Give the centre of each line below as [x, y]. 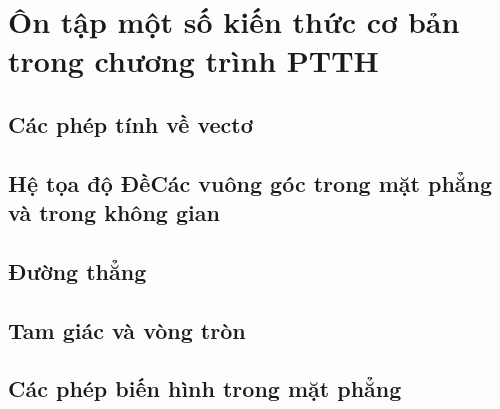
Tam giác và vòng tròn [127, 329]
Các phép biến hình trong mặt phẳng [205, 388]
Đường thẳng [77, 270]
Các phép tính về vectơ [130, 123]
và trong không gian [114, 212]
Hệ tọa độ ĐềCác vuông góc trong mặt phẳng [250, 182]
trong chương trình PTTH [193, 60]
